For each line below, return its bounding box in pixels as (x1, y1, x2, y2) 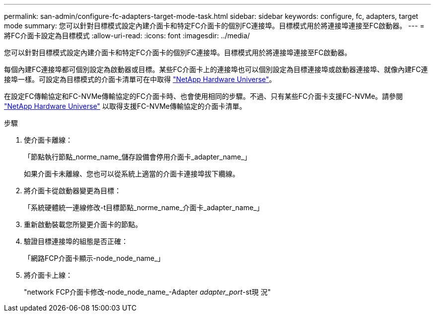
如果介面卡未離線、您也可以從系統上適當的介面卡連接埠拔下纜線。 (24, 169, 239, 178)
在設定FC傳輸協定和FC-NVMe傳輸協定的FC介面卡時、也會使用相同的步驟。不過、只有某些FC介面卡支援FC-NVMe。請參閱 (4, 92, 403, 100)
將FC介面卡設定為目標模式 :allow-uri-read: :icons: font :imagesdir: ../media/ (4, 31, 250, 40)
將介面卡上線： (24, 271, 72, 279)
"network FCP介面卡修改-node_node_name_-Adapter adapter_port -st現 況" (24, 288, 271, 296)
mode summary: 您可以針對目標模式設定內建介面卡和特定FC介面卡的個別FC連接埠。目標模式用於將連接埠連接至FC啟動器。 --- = (4, 21, 425, 30)
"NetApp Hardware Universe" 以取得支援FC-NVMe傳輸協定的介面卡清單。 (4, 102, 246, 110)
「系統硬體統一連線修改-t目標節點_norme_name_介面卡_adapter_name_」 (24, 203, 264, 212)
